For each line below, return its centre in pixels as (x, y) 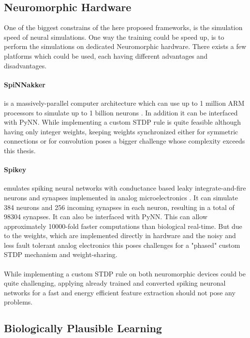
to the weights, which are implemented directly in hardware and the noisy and (120, 235)
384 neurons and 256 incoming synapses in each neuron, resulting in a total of (119, 207)
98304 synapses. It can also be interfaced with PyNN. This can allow (106, 217)
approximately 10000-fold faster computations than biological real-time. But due (123, 226)
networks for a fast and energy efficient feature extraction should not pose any (120, 292)
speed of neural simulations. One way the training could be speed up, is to (114, 37)
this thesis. (20, 150)
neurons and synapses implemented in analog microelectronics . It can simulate (121, 197)
